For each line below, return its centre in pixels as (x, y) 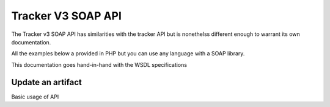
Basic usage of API (35, 97)
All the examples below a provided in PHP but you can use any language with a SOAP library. (128, 53)
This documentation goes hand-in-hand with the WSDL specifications (99, 64)
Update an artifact (46, 82)
